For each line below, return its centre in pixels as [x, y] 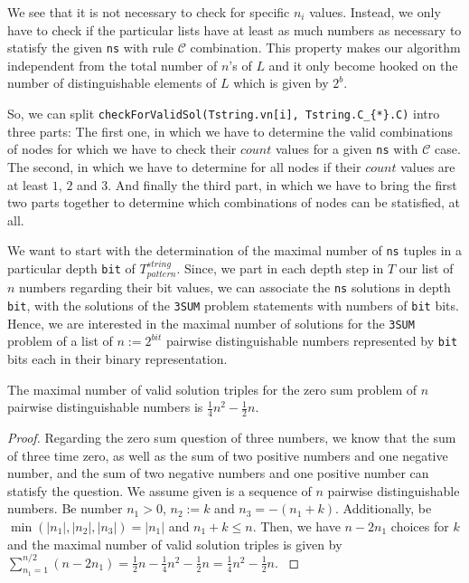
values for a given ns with [347, 149]
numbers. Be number [65, 508]
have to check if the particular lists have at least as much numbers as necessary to [234, 29]
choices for [420, 526]
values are [428, 166]
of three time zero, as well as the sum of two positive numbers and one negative [228, 455]
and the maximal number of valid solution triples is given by [175, 544]
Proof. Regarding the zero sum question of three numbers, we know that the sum [232, 438]
